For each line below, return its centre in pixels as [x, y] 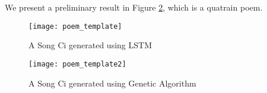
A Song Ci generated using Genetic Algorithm [112, 83]
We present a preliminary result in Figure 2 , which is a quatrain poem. [134, 7]
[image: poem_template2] [77, 64]
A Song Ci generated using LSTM [90, 45]
